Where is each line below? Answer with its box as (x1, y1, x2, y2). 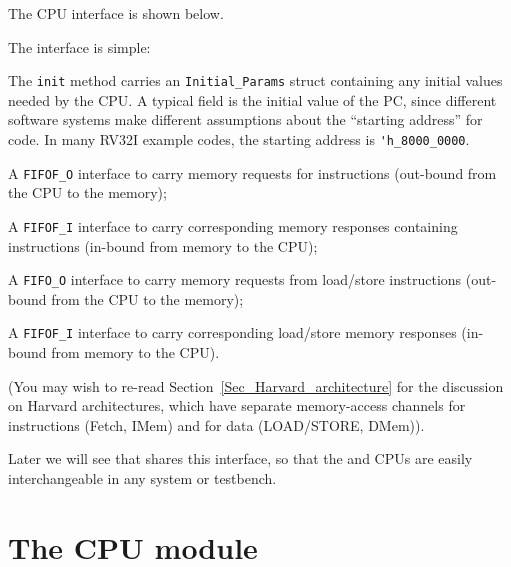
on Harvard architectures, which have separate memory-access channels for (8, 395, 466, 416)
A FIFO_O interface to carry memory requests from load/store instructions (8, 269, 462, 290)
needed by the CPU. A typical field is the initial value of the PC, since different (8, 89, 497, 110)
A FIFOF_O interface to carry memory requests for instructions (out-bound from (8, 162, 497, 183)
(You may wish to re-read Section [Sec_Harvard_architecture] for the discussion (8, 375, 504, 396)
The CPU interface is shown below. (8, 3, 224, 23)
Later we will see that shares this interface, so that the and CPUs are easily (8, 448, 473, 469)
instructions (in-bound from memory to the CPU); (8, 235, 318, 256)
